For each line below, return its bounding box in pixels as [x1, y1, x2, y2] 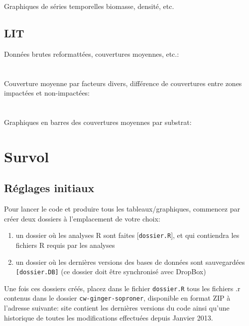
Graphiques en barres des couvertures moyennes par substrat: [4, 116, 192, 127]
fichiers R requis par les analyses [15, 239, 115, 250]
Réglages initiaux [4, 180, 95, 196]
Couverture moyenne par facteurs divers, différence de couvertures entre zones [4, 78, 242, 88]
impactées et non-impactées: [4, 88, 90, 98]
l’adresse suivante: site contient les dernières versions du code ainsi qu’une [4, 303, 230, 313]
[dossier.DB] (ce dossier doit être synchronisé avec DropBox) [15, 266, 206, 277]
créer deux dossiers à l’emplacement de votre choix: [4, 213, 160, 223]
